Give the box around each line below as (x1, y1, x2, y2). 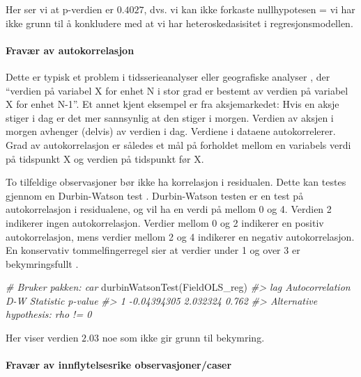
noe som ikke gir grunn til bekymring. (102, 330, 265, 345)
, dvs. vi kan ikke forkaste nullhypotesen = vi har (144, 2, 355, 16)
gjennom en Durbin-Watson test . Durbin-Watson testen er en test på (6, 188, 304, 202)
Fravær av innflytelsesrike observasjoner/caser (6, 358, 232, 372)
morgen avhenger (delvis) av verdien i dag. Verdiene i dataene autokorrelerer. (6, 124, 336, 138)
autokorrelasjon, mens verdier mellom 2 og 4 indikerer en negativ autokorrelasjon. (6, 229, 355, 243)
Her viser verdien (6, 330, 79, 345)
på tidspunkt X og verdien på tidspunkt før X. (6, 151, 204, 166)
